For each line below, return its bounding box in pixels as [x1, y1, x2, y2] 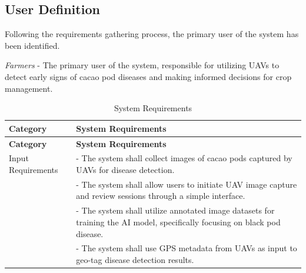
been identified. [5, 39, 60, 51]
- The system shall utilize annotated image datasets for [76, 204, 275, 217]
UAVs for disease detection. [76, 164, 175, 176]
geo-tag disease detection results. [76, 253, 194, 265]
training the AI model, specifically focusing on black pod [76, 215, 281, 228]
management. [5, 82, 53, 94]
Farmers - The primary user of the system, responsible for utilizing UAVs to [5, 59, 280, 71]
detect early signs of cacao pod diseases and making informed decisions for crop [5, 70, 292, 82]
